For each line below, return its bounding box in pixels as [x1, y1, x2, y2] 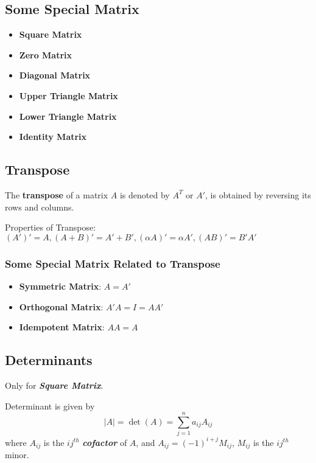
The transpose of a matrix [5, 188, 108, 201]
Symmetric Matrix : [19, 279, 102, 292]
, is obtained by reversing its [205, 188, 311, 201]
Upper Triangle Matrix [19, 89, 118, 102]
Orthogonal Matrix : [19, 300, 104, 313]
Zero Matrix [19, 48, 72, 61]
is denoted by [119, 188, 170, 201]
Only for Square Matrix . [5, 378, 104, 391]
